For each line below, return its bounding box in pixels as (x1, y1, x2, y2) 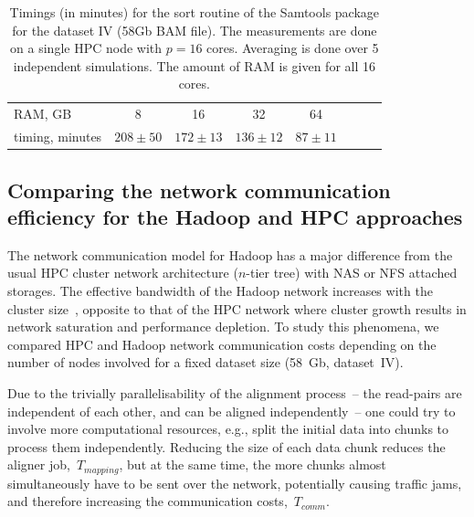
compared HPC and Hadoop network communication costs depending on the (7, 334, 437, 353)
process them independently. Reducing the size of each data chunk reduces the (7, 437, 446, 456)
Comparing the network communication (7, 175, 391, 204)
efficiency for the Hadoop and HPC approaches (7, 202, 463, 230)
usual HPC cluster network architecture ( (7, 263, 238, 282)
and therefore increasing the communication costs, (7, 491, 288, 511)
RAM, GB (14, 104, 72, 123)
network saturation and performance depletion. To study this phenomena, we (7, 317, 439, 336)
